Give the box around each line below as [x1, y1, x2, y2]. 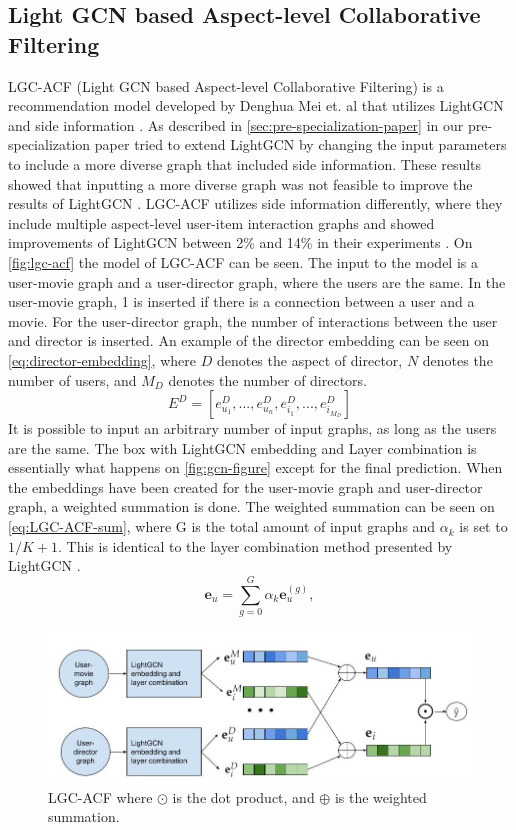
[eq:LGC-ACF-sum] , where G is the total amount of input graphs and [8, 516, 436, 537]
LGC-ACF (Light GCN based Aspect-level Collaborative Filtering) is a [8, 75, 444, 96]
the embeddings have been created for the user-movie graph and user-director [8, 476, 483, 497]
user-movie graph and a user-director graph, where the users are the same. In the [8, 271, 506, 292]
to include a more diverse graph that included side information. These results [8, 153, 482, 174]
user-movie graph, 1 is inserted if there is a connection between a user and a [8, 291, 475, 312]
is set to [459, 516, 508, 537]
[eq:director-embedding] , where [8, 349, 196, 370]
